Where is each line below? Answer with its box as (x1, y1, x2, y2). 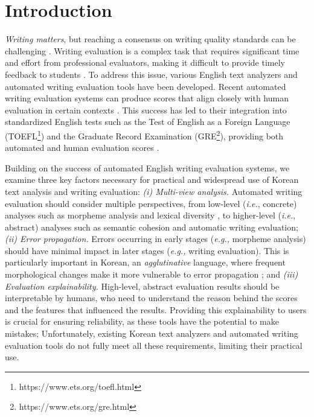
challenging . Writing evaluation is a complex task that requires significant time (5, 44, 300, 57)
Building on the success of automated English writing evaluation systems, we (5, 161, 290, 174)
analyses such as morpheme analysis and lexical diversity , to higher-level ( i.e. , (5, 209, 296, 221)
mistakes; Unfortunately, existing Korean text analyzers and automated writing (5, 327, 298, 340)
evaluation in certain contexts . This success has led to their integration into (5, 103, 287, 116)
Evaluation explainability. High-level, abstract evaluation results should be (5, 279, 280, 292)
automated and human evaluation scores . (5, 141, 159, 154)
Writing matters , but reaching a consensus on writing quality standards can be (5, 33, 296, 45)
